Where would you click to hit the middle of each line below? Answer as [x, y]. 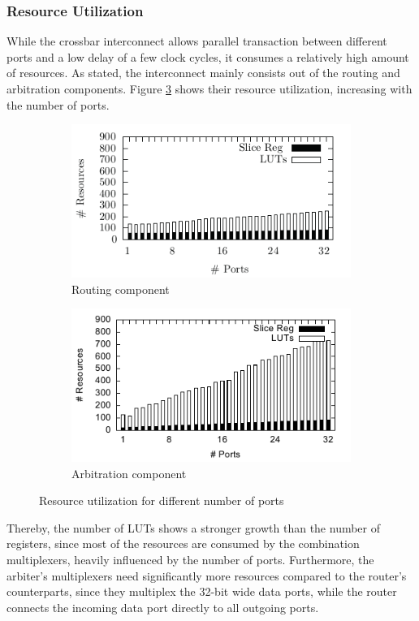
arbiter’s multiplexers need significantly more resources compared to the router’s [207, 575]
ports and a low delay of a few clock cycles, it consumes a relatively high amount [208, 56]
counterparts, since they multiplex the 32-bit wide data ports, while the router [202, 591]
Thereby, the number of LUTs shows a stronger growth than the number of [194, 527]
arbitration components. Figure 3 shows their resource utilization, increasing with [209, 88]
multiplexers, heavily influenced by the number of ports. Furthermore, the [190, 559]
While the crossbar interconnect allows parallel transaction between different [197, 41]
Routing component [121, 289]
